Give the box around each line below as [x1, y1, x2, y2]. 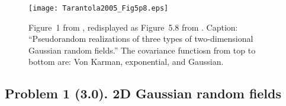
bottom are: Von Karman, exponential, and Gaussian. [28, 55, 224, 68]
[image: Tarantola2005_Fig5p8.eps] [28, 4, 169, 12]
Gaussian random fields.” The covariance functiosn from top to [28, 44, 256, 56]
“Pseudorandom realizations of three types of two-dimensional [28, 32, 253, 45]
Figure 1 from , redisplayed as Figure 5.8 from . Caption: [28, 21, 238, 33]
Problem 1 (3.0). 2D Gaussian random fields [5, 84, 282, 102]
